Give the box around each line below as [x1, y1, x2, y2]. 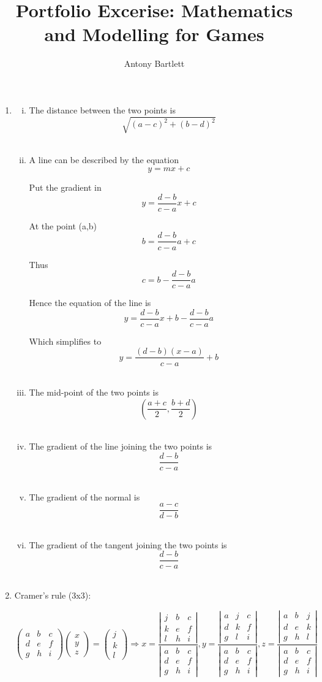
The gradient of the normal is [29, 490, 140, 503]
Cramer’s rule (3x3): [14, 589, 91, 602]
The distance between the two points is [29, 103, 176, 116]
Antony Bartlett [124, 57, 185, 70]
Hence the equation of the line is [29, 296, 151, 309]
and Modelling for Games [44, 21, 264, 47]
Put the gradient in [29, 181, 102, 194]
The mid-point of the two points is [29, 386, 159, 399]
